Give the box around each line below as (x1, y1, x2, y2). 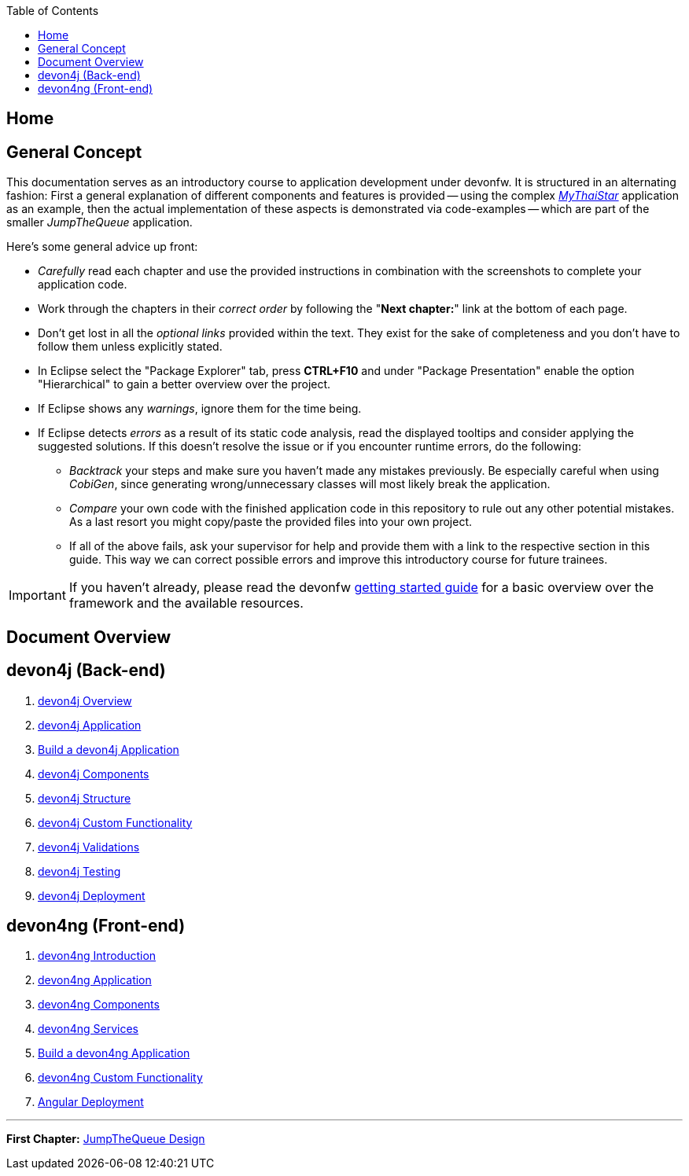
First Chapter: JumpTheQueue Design (6, 1132, 205, 1146)
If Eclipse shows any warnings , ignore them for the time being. (38, 402, 362, 416)
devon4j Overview (38, 693, 132, 707)
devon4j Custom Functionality (38, 815, 193, 829)
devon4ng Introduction (38, 949, 157, 963)
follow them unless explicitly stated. (38, 340, 223, 354)
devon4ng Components (38, 998, 160, 1012)
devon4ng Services (38, 1022, 139, 1036)
